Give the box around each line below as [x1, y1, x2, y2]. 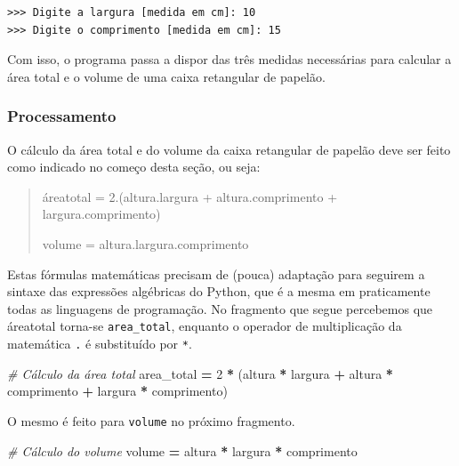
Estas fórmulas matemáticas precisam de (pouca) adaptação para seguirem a [7, 264, 425, 283]
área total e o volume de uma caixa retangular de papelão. [7, 67, 326, 85]
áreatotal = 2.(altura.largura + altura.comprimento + [42, 187, 338, 205]
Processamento [7, 105, 117, 127]
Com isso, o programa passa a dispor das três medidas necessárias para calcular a [7, 50, 452, 68]
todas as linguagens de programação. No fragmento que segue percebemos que [7, 299, 433, 317]
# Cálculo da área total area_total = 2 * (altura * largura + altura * [7, 364, 393, 382]
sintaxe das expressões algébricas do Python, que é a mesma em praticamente [7, 282, 431, 301]
